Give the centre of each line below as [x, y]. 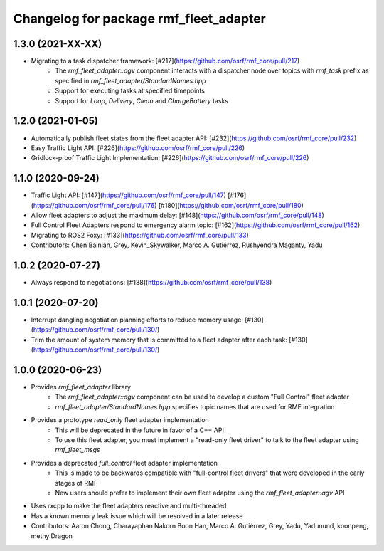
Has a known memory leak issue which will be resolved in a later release [137, 515]
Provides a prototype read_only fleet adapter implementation [120, 420]
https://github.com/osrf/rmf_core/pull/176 [94, 205]
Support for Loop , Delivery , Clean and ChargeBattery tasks [142, 100]
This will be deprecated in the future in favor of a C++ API [139, 430]
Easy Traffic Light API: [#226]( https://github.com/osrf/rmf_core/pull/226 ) [138, 148]
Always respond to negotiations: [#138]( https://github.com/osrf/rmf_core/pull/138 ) [151, 283]
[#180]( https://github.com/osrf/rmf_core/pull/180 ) [231, 205]
